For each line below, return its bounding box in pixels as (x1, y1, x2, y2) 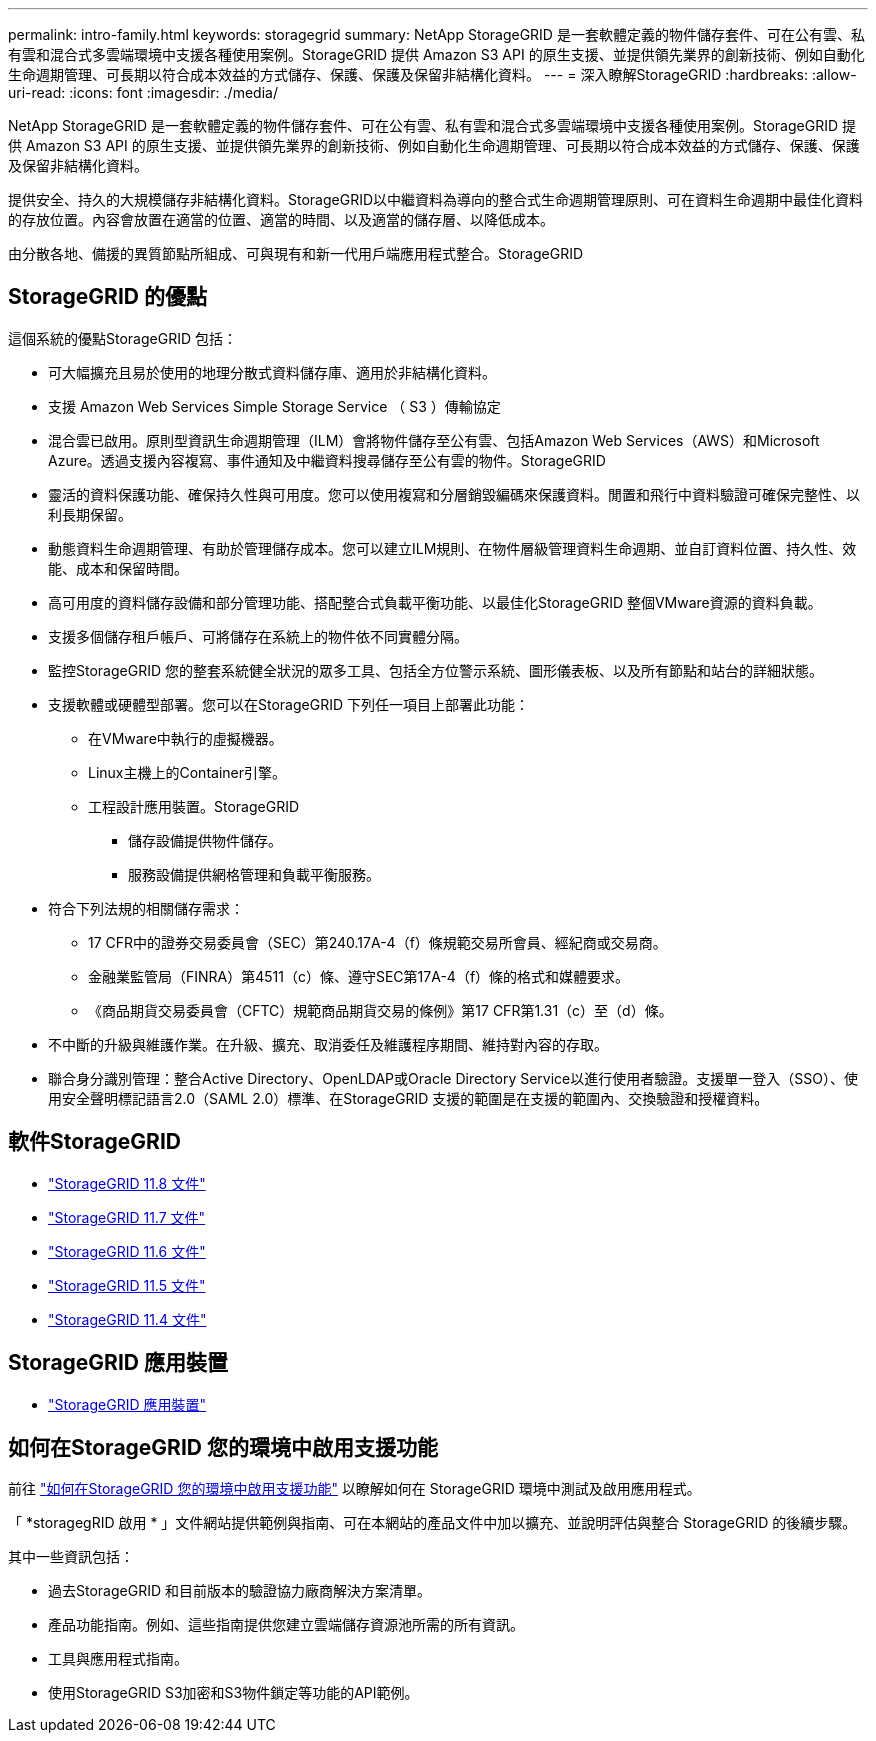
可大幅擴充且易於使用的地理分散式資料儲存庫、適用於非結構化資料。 (48, 363, 496, 381)
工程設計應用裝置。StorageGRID (88, 797, 300, 815)
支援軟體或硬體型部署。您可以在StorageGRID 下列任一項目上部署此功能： (48, 695, 529, 713)
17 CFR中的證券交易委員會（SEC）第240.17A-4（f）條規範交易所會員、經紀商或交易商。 (88, 933, 667, 951)
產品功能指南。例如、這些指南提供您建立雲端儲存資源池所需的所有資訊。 (48, 1616, 524, 1634)
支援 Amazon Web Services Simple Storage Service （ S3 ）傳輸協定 (48, 397, 501, 415)
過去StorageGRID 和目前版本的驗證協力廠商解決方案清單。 (48, 1582, 431, 1600)
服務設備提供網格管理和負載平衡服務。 (128, 865, 380, 883)
